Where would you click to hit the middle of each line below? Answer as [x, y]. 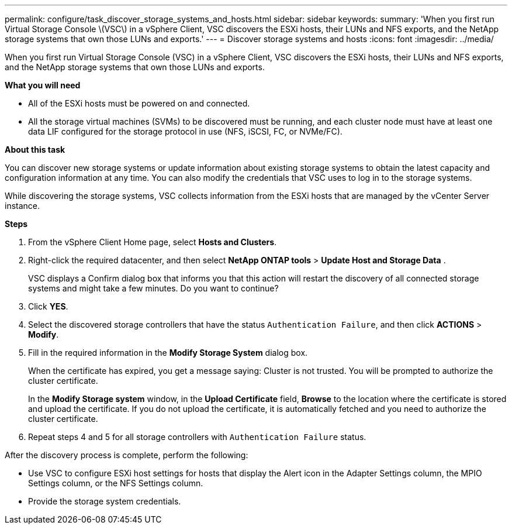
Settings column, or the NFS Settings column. [116, 483]
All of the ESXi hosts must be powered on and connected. [139, 103]
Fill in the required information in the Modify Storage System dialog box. [168, 353]
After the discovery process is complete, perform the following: [127, 455]
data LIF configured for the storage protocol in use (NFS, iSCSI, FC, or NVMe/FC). [185, 131]
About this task [35, 150]
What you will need [43, 85]
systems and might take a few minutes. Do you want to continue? [153, 288]
